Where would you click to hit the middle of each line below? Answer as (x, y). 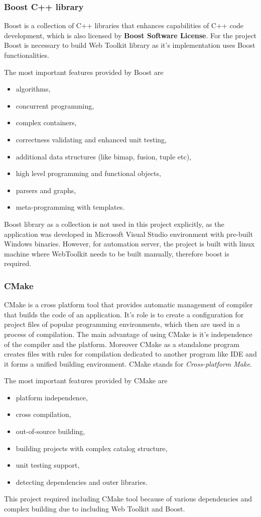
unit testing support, (48, 465)
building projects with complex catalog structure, (92, 448)
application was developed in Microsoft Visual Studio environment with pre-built (128, 234)
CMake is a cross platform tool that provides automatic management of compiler (128, 305)
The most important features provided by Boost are (84, 72)
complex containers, (46, 122)
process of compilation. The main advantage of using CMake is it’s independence (128, 334)
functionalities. (27, 55)
